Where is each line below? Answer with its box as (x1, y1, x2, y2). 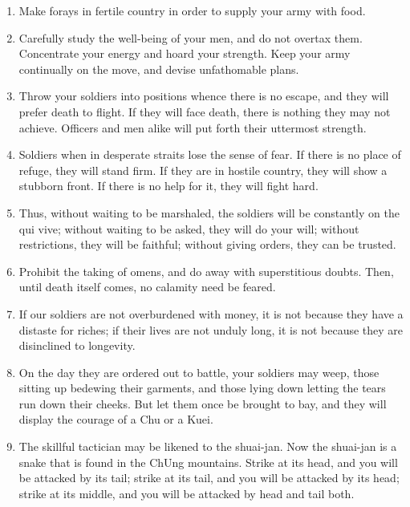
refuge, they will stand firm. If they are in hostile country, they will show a (18, 161, 388, 178)
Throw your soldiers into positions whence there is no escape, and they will (18, 87, 389, 104)
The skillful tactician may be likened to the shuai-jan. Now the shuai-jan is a (18, 438, 397, 455)
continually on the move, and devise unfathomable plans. (18, 60, 299, 77)
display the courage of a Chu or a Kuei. (18, 411, 213, 428)
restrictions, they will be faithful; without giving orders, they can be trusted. (18, 236, 396, 253)
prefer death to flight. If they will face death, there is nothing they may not (18, 103, 391, 120)
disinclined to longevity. (18, 337, 136, 354)
